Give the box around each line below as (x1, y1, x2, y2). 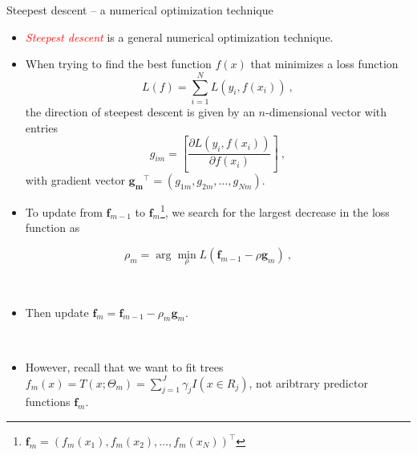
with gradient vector (25, 171, 125, 188)
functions (25, 393, 71, 410)
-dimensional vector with (265, 103, 387, 120)
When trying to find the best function (25, 55, 212, 72)
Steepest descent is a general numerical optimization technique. (25, 28, 334, 45)
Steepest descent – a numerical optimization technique (6, 2, 273, 18)
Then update (25, 303, 89, 320)
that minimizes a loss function (250, 55, 399, 72)
